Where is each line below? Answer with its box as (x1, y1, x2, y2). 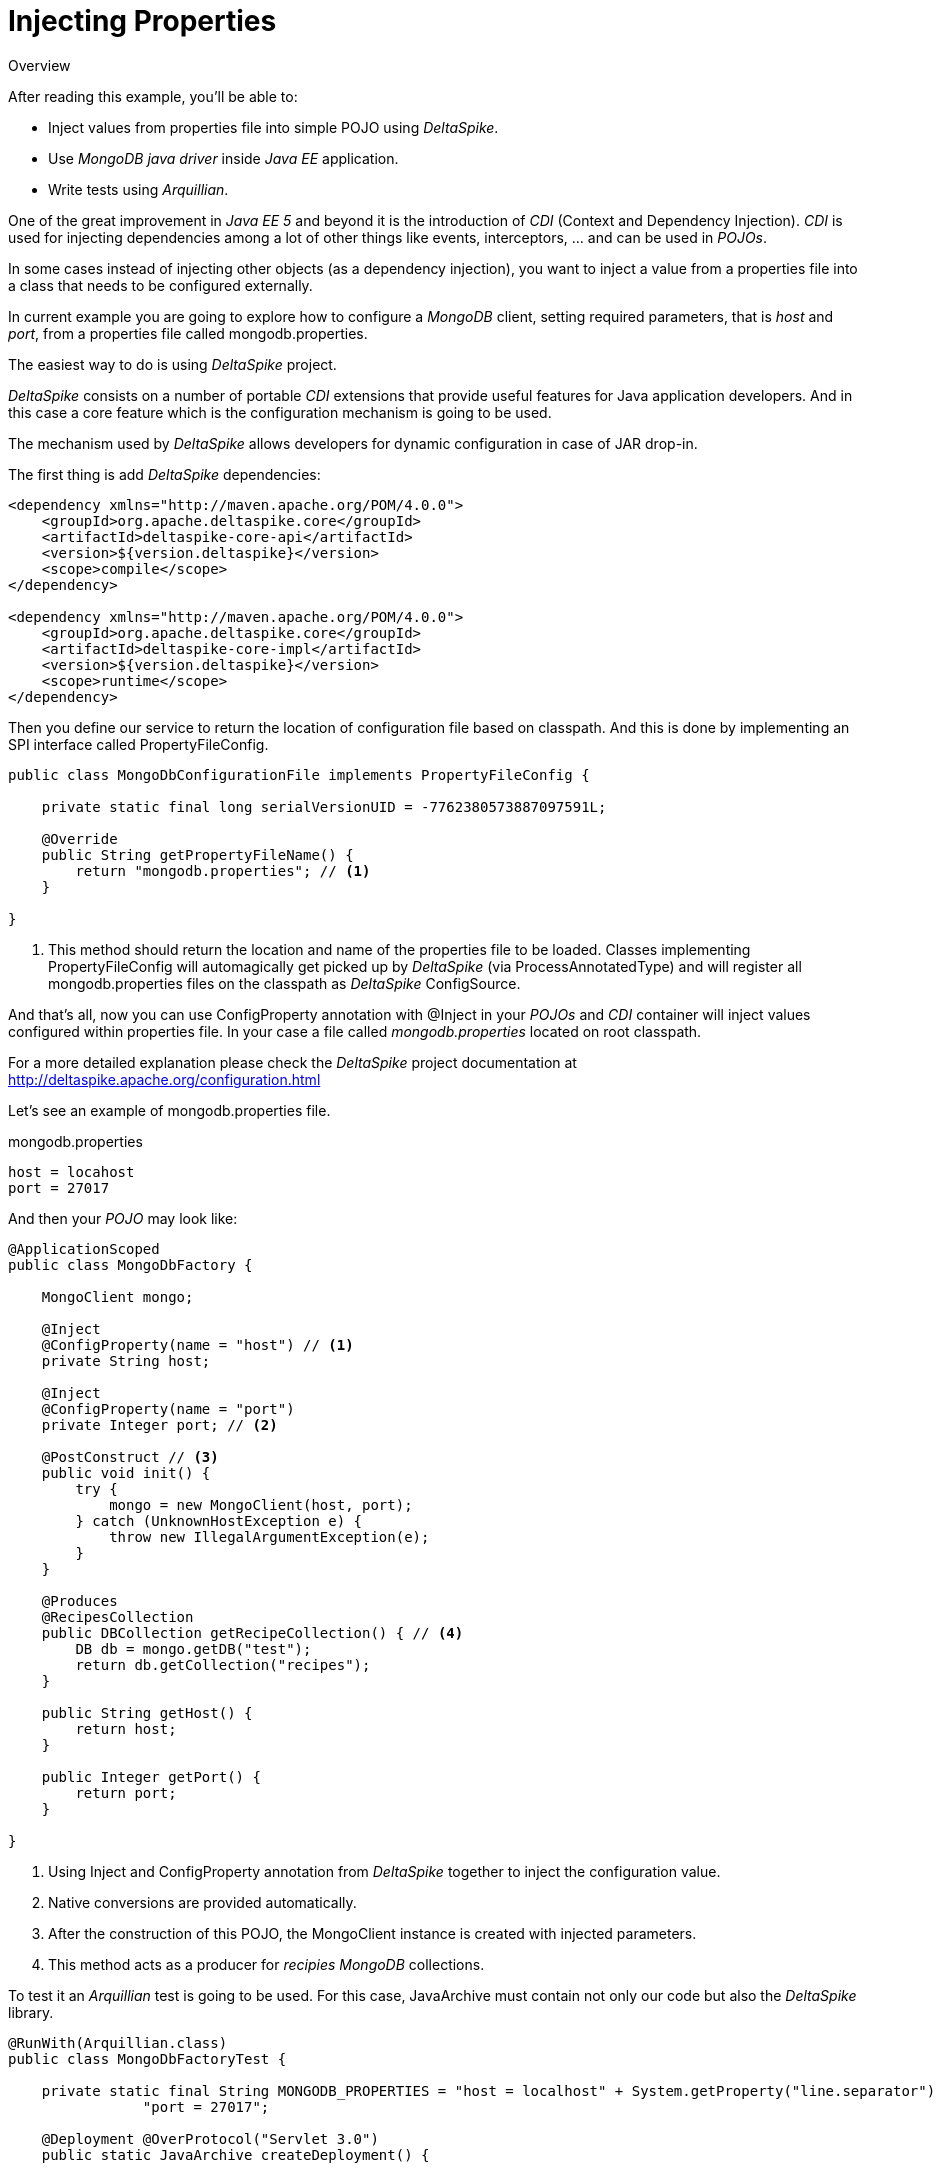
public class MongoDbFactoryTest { (8, 2050, 287, 2067)
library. (8, 2003, 54, 2021)
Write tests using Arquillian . (48, 180, 229, 198)
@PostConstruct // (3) (41, 1448, 219, 1465)
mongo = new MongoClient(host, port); (109, 1496, 413, 1513)
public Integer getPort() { (41, 1768, 261, 1785)
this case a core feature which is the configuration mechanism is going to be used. (8, 403, 552, 421)
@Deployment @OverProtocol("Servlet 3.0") (41, 2130, 379, 2147)
